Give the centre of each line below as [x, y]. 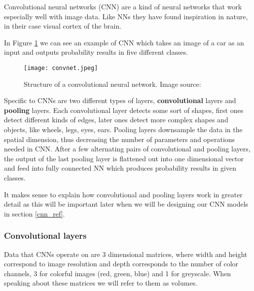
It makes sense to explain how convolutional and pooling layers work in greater [123, 194]
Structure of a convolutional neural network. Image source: [112, 84]
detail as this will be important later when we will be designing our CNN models [126, 204]
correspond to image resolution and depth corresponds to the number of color [121, 264]
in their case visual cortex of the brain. [63, 26]
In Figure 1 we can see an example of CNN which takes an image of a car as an [124, 42]
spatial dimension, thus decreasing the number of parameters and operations [120, 139]
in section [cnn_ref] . [35, 213]
